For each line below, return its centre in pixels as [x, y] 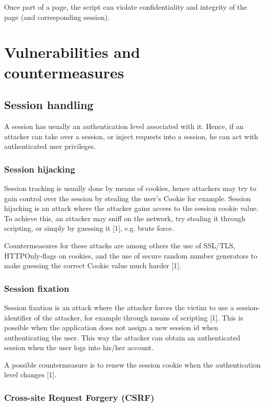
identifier [18, 317]
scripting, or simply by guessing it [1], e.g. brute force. [89, 228]
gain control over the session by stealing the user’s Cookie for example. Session [128, 198]
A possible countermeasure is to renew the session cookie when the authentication [132, 364]
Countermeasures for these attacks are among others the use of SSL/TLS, [120, 245]
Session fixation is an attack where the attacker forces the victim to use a [119, 307]
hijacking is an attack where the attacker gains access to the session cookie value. [131, 208]
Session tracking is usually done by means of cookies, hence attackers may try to [130, 188]
